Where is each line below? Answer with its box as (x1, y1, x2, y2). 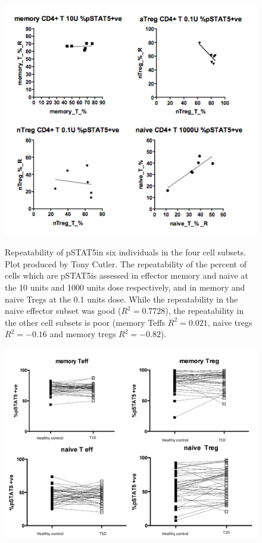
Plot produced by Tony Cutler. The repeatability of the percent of (5, 257, 247, 270)
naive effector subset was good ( (5, 304, 121, 317)
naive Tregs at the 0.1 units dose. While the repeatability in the (5, 292, 238, 305)
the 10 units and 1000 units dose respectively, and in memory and (5, 281, 245, 294)
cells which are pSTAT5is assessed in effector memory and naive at (5, 269, 248, 282)
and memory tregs (49, 328, 116, 340)
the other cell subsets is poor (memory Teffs (5, 316, 166, 328)
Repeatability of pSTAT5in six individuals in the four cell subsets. (5, 246, 247, 258)
